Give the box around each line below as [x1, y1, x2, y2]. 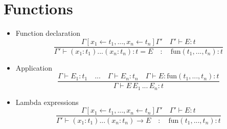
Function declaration [15, 28, 81, 38]
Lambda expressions [15, 96, 79, 107]
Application [15, 62, 52, 73]
